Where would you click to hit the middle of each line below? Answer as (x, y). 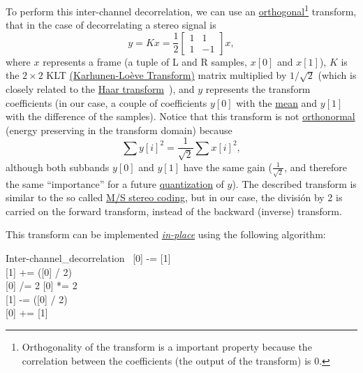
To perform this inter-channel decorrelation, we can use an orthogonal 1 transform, (181, 10)
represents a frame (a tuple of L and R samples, (145, 61)
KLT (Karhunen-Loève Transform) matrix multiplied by (166, 75)
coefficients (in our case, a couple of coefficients (106, 102)
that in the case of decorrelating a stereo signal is (111, 25)
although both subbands (58, 167)
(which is (337, 75)
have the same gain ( (228, 167)
